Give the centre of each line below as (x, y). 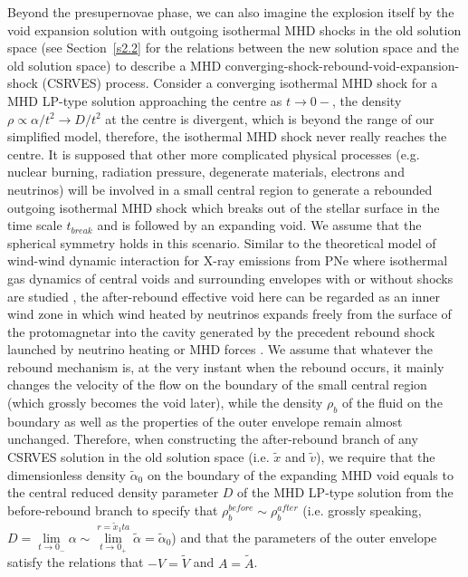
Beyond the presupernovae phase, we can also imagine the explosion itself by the (231, 12)
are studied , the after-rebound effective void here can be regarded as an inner (224, 296)
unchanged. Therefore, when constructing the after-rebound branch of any (213, 439)
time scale (35, 225)
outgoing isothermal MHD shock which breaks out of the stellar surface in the (224, 207)
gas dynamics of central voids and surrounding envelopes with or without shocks (230, 278)
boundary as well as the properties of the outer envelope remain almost (205, 421)
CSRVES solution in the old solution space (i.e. (138, 457)
